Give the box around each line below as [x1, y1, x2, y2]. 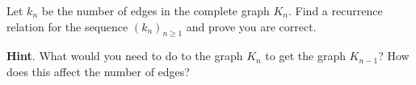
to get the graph [265, 47, 346, 64]
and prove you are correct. [186, 18, 317, 34]
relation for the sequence [6, 18, 128, 34]
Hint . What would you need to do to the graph [6, 47, 243, 64]
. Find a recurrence [288, 2, 383, 18]
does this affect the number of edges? [6, 63, 190, 79]
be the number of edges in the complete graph [41, 2, 270, 18]
